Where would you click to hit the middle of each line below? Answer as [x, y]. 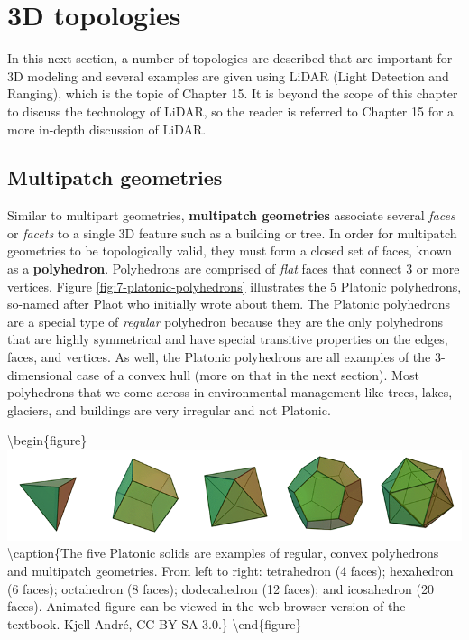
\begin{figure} [47, 440]
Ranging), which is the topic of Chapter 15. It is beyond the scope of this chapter [233, 93]
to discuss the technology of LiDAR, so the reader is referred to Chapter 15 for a [231, 111]
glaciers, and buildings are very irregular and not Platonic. [169, 409]
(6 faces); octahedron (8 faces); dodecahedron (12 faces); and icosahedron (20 [221, 588]
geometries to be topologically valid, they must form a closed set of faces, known [230, 250]
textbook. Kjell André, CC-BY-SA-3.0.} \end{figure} [155, 623]
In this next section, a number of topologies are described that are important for [230, 58]
